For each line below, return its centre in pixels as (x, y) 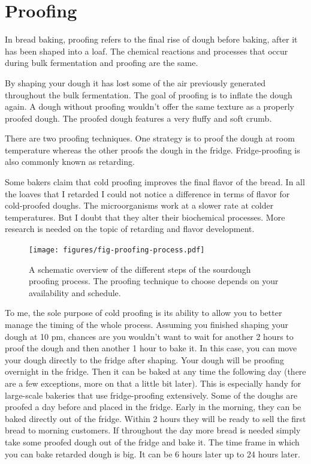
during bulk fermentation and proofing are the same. (102, 63)
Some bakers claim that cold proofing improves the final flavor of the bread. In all (155, 182)
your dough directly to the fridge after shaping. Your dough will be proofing (144, 359)
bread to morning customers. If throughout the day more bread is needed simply (153, 430)
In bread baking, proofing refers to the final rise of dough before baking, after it (151, 39)
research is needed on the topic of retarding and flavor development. (130, 229)
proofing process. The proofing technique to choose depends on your (154, 281)
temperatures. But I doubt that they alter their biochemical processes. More (145, 217)
